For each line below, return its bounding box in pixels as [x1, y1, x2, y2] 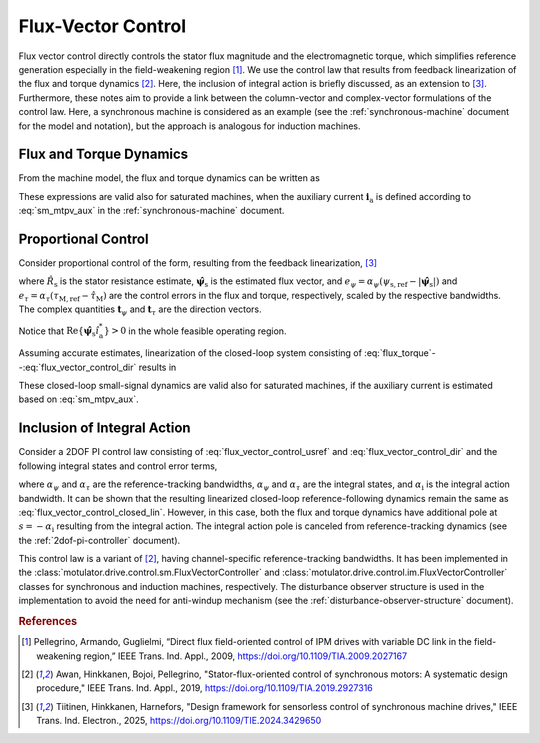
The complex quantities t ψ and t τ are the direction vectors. [18, 303, 262, 318]
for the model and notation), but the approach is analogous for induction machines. [18, 120, 361, 132]
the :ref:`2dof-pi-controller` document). [18, 534, 181, 546]
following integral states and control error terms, [18, 460, 218, 472]
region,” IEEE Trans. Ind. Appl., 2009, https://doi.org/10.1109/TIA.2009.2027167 [83, 650, 408, 662]
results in [138, 361, 177, 373]
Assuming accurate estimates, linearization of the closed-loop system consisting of [18, 347, 362, 359]
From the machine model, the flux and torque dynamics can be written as [18, 172, 320, 184]
